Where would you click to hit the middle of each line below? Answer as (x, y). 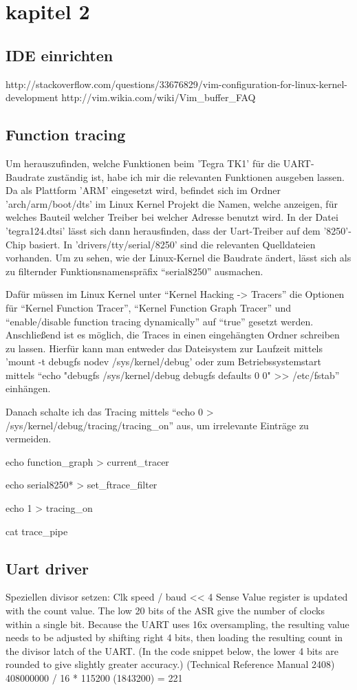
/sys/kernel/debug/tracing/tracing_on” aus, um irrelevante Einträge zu (157, 425)
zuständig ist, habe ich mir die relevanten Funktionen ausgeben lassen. (196, 176)
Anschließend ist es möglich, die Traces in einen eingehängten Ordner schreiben (173, 335)
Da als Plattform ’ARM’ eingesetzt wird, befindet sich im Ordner (143, 190)
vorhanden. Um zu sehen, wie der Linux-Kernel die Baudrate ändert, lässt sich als (178, 258)
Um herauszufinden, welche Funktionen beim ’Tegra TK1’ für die (143, 163)
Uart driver (47, 568)
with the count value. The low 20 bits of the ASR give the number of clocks (165, 611)
